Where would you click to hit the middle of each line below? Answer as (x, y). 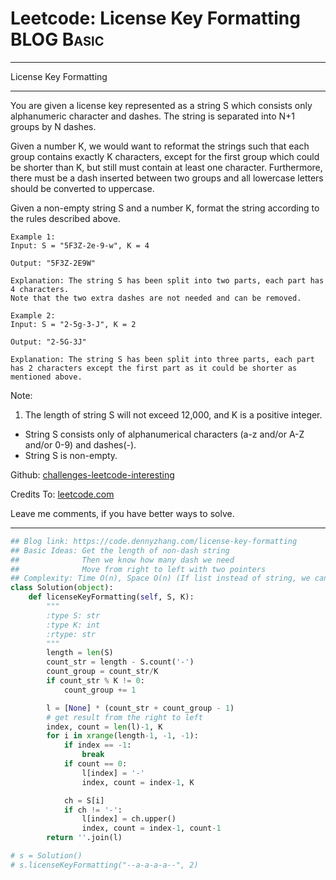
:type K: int (73, 625)
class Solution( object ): (62, 588)
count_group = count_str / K (102, 672)
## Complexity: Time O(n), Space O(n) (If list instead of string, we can (169, 578)
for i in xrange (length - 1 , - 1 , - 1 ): (122, 736)
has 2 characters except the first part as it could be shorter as (154, 368)
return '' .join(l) (84, 838)
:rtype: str (71, 634)
